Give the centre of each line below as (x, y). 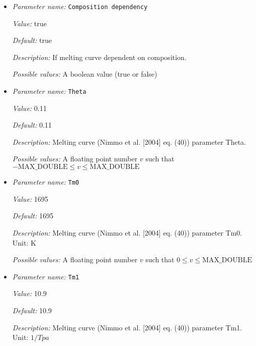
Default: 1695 (33, 216)
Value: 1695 (30, 198)
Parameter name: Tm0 (46, 182)
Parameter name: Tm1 (46, 276)
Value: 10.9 (29, 293)
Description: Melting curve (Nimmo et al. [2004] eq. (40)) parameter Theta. (129, 141)
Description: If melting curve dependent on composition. (99, 57)
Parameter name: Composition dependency (80, 6)
